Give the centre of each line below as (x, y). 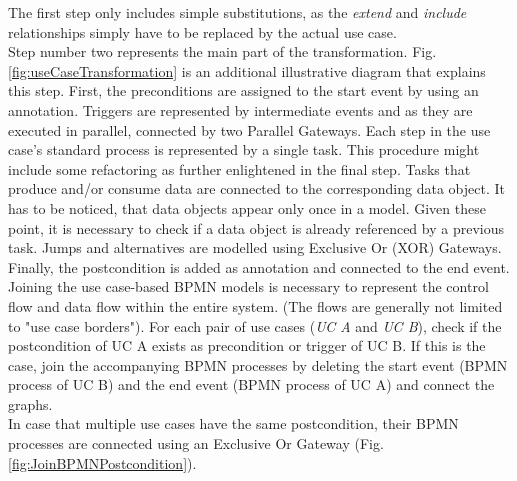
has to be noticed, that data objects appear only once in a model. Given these (247, 207)
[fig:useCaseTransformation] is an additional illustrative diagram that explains (247, 70)
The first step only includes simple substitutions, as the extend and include (237, 12)
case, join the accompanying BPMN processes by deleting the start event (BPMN (258, 364)
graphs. (30, 403)
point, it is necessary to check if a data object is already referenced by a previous (256, 227)
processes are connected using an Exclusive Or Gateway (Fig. (196, 443)
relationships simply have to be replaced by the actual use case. (202, 31)
